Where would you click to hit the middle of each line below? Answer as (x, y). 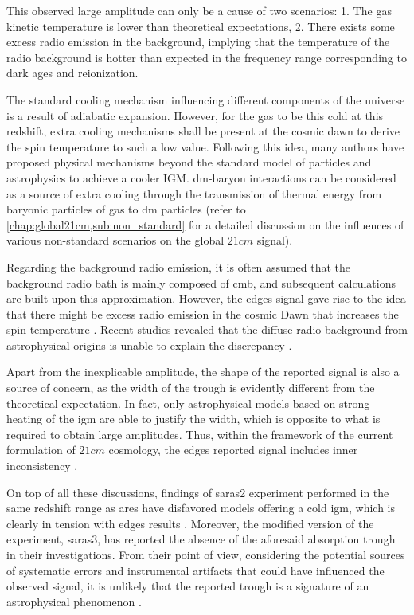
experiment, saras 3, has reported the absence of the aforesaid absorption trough (201, 539)
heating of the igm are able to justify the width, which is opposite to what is (193, 419)
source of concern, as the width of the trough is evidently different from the (191, 388)
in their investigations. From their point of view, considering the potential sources (206, 554)
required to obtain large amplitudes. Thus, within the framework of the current (200, 434)
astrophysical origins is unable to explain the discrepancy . (149, 345)
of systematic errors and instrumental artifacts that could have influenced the (195, 570)
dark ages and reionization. (72, 73)
